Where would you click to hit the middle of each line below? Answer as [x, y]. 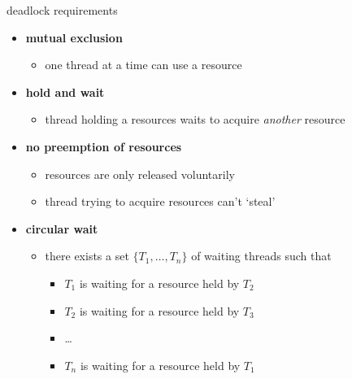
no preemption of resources [104, 146]
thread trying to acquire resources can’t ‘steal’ [160, 201]
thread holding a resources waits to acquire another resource [195, 119]
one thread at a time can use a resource [143, 65]
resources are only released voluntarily [140, 174]
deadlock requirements [62, 10]
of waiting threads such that [261, 256]
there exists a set [87, 256]
